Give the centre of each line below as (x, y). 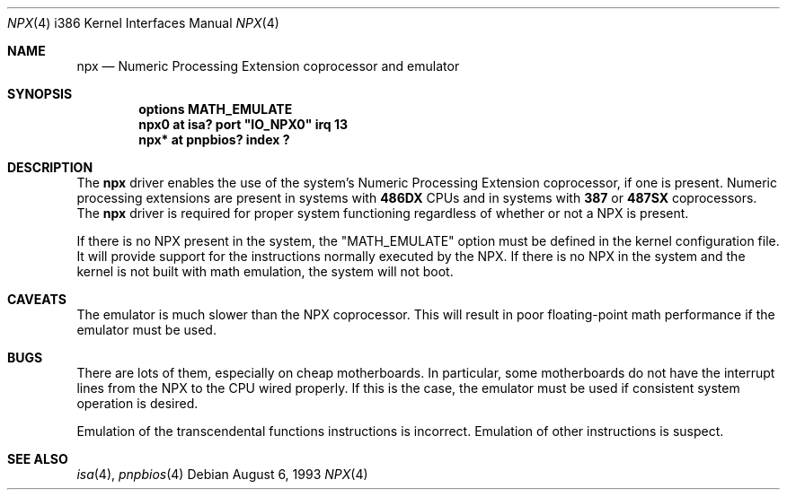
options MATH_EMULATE (216, 109)
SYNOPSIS (40, 94)
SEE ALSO (38, 459)
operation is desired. (137, 403)
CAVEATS (37, 299)
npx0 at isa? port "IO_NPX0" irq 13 (243, 124)
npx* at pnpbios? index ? (214, 140)
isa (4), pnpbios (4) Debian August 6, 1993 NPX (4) (222, 474)
